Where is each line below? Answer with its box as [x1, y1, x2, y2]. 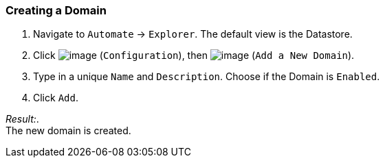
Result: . [5, 113, 39, 125]
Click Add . [33, 92, 78, 104]
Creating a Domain [5, 3, 107, 17]
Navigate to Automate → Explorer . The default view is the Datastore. [33, 28, 353, 40]
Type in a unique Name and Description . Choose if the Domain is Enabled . [33, 71, 380, 83]
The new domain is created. [5, 125, 131, 137]
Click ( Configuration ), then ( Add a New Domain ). [33, 49, 355, 62]
